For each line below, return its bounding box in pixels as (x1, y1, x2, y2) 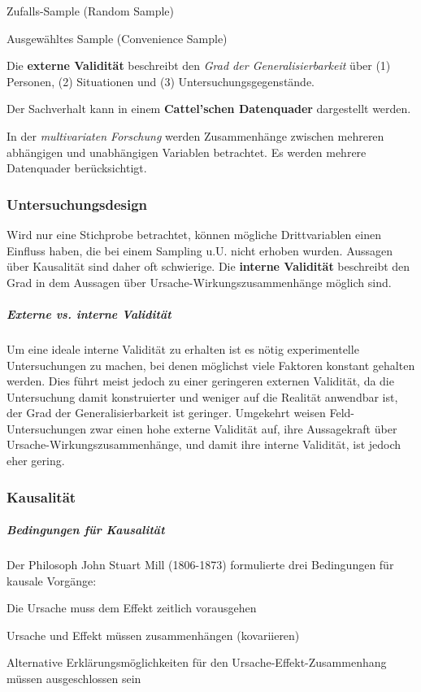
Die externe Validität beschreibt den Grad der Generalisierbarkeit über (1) (7, 57, 391, 74)
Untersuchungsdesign (7, 194, 148, 214)
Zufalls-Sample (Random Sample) (7, 2, 175, 19)
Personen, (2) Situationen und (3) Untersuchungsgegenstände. (7, 72, 315, 89)
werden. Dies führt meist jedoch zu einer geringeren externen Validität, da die (7, 372, 394, 390)
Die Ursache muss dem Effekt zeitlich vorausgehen (7, 599, 257, 616)
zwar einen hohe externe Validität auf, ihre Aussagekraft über (89, 420, 397, 437)
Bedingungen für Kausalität (7, 521, 165, 538)
